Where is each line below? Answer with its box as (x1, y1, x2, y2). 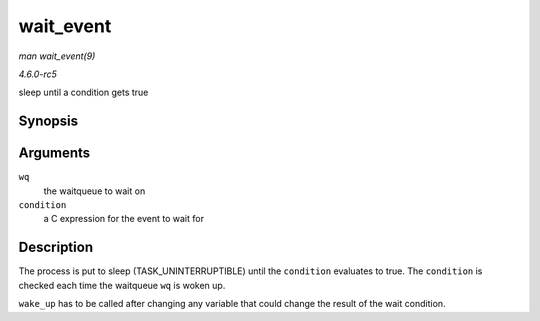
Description (18, 239, 94, 256)
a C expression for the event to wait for (43, 213, 205, 225)
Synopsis (18, 113, 79, 130)
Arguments (18, 145, 91, 162)
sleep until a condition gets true (18, 86, 149, 99)
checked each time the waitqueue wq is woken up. (18, 279, 226, 291)
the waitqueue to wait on (43, 185, 146, 197)
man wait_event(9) (18, 50, 96, 62)
